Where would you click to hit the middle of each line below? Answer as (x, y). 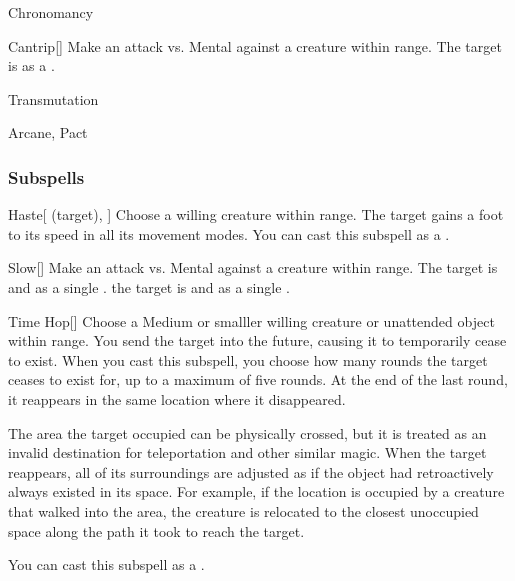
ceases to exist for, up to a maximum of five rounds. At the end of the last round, (258, 379)
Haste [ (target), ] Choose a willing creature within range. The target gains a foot (256, 214)
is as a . (31, 65)
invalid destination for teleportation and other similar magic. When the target (247, 452)
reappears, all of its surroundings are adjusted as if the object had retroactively (251, 471)
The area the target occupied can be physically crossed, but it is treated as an (247, 432)
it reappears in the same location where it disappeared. (177, 398)
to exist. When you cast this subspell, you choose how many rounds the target (248, 359)
